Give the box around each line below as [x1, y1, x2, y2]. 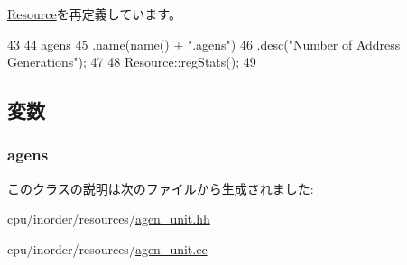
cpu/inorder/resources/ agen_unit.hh [7, 209, 210, 228]
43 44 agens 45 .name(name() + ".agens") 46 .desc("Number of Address [7, 34, 401, 53]
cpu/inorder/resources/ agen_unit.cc [7, 239, 208, 258]
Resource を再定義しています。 [7, 5, 181, 23]
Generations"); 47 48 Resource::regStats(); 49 [7, 52, 256, 71]
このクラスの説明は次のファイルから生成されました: [7, 178, 314, 197]
